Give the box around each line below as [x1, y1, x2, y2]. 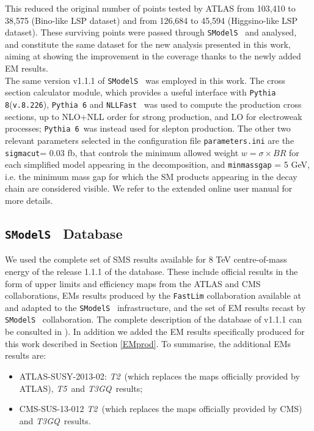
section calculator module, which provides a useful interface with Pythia [5, 86, 276, 99]
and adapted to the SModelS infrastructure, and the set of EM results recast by [5, 301, 306, 313]
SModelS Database [5, 223, 123, 242]
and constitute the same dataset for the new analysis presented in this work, [5, 37, 291, 50]
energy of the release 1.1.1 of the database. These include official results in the [5, 264, 298, 277]
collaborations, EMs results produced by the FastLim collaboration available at [5, 289, 301, 302]
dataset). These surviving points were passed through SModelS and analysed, [5, 26, 297, 39]
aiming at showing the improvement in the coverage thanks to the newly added [5, 50, 301, 62]
